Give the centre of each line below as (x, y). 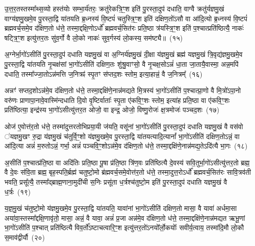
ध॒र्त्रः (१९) (18, 191)
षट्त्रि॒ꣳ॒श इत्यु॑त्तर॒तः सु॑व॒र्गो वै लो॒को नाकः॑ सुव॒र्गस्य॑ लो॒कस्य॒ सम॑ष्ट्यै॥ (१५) (94, 37)
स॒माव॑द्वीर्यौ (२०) (25, 237)
